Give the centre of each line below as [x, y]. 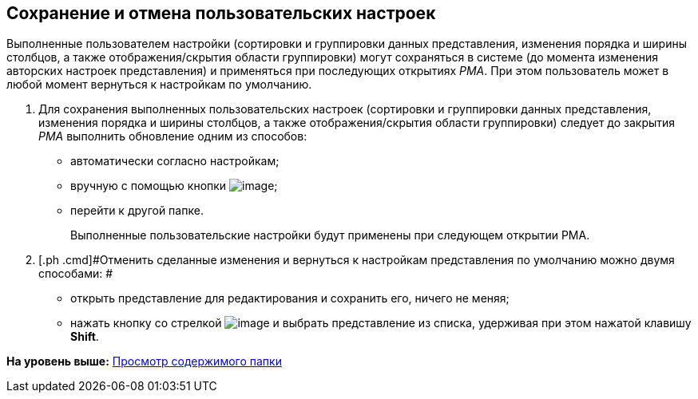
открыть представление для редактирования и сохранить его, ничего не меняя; [290, 298]
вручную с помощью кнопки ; [174, 186]
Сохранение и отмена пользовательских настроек [221, 13]
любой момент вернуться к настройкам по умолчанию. [159, 85]
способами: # [76, 274]
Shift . [85, 337]
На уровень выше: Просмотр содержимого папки [144, 361]
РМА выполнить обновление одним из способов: [173, 136]
